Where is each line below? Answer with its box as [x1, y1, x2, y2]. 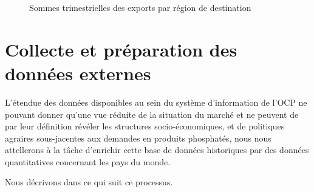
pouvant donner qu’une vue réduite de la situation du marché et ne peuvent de [5, 108, 299, 120]
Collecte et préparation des [5, 36, 237, 61]
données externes [5, 60, 151, 85]
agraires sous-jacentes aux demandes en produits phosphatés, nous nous [5, 131, 271, 144]
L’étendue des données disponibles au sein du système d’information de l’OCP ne [5, 95, 307, 108]
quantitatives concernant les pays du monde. [5, 155, 171, 168]
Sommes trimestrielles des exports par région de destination [29, 1, 251, 13]
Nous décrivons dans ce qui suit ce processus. [5, 176, 173, 188]
